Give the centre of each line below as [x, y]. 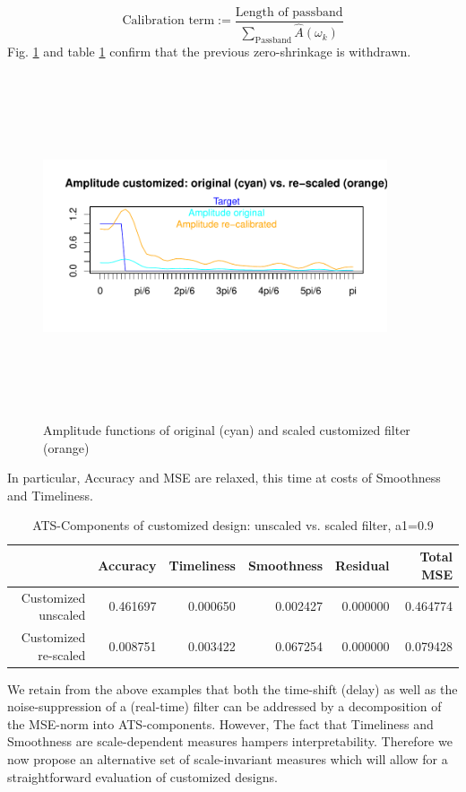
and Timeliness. [50, 495]
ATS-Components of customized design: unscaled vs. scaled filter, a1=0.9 [233, 525]
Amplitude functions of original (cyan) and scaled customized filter [227, 430]
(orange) [66, 447]
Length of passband [289, 13]
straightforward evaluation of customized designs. [142, 776]
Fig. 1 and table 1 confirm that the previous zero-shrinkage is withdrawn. [209, 51]
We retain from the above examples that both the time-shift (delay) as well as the [233, 688]
